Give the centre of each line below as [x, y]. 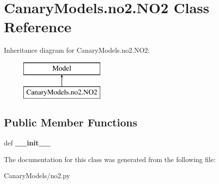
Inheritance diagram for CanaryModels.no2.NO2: [77, 50]
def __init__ [27, 143]
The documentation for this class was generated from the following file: [110, 159]
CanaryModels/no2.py [37, 175]
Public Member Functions [71, 122]
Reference [38, 27]
